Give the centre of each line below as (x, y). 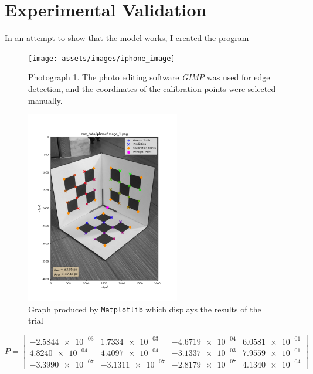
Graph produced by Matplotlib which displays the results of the (145, 309)
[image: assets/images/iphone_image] (102, 58)
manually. (45, 100)
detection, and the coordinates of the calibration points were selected (152, 88)
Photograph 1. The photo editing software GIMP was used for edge (149, 77)
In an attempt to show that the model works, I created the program (127, 38)
